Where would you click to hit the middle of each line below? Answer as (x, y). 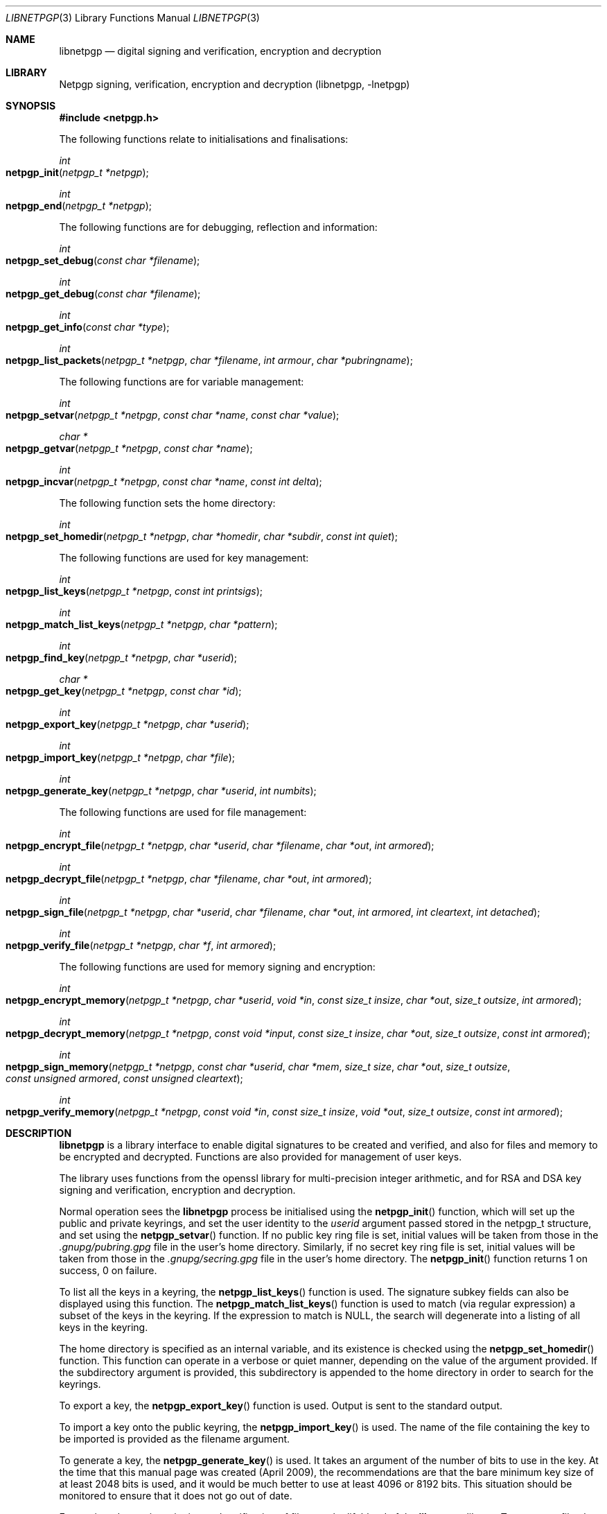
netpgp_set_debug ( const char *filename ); (103, 260)
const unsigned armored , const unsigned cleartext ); (124, 1078)
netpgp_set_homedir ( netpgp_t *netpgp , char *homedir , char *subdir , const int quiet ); (202, 536)
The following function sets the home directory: (167, 503)
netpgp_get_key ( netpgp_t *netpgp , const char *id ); (124, 691)
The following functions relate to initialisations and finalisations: (204, 139)
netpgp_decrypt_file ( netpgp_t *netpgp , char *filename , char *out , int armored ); (189, 879)
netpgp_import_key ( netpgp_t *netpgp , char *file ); (121, 757)
